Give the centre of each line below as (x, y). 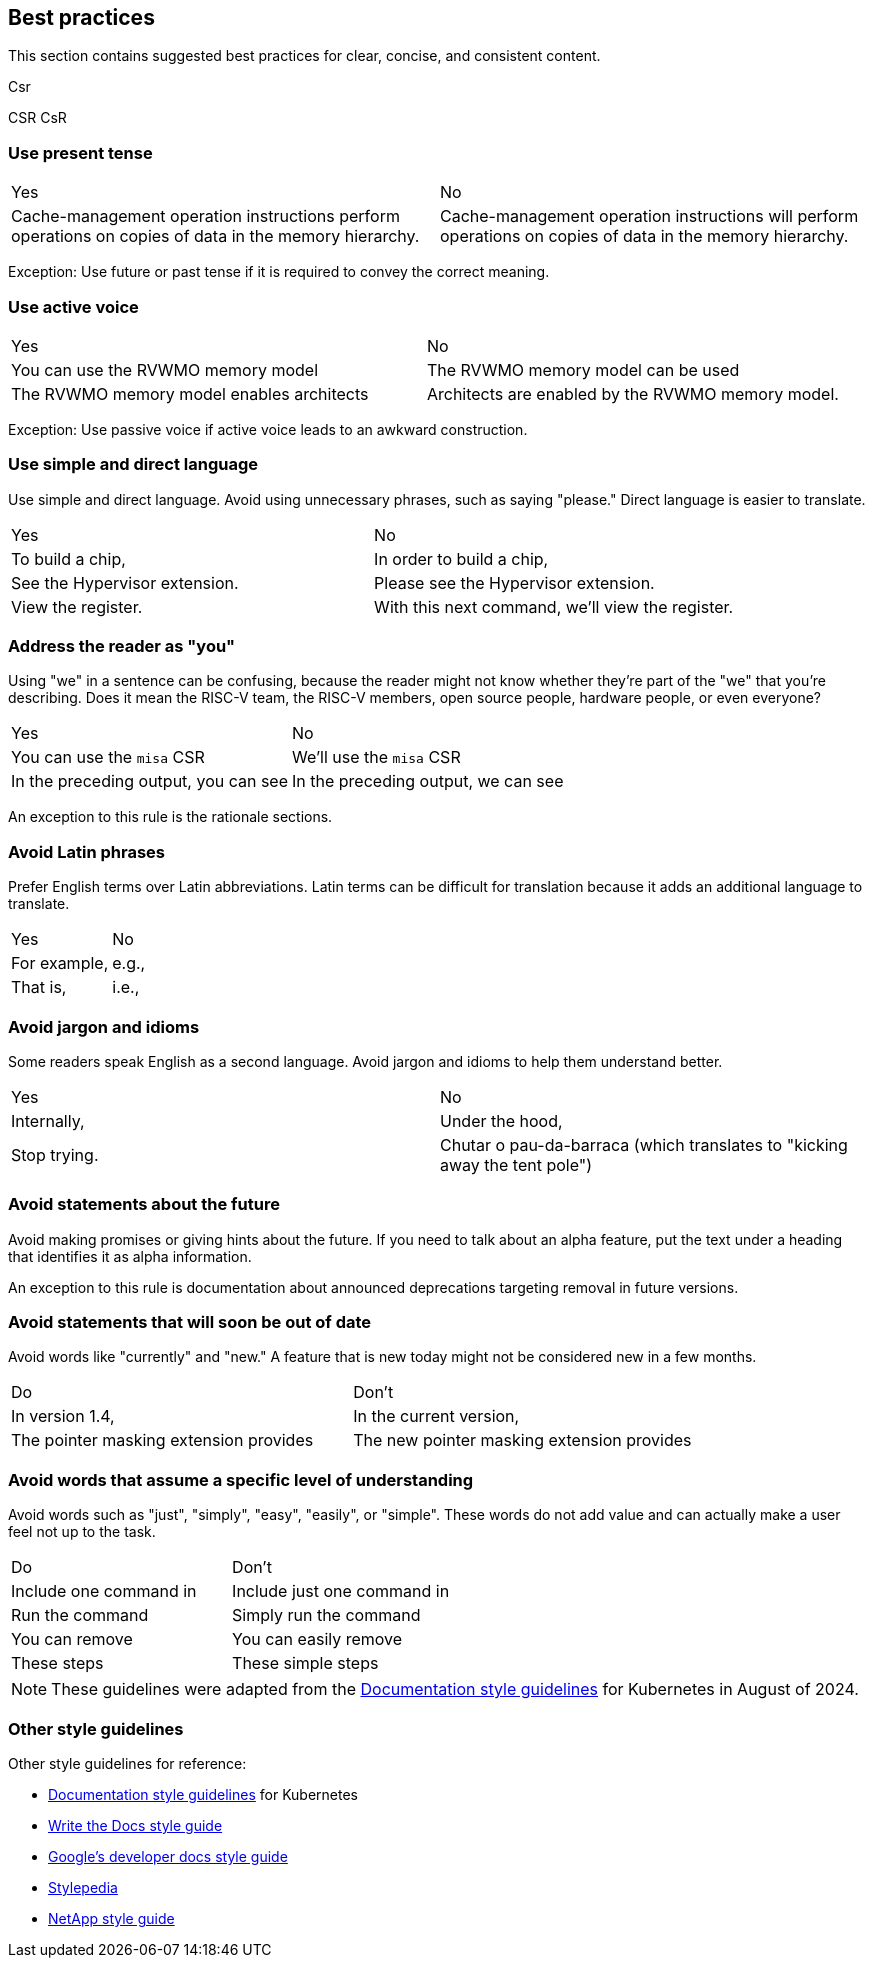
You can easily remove (317, 1639)
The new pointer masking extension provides (522, 1440)
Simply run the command (326, 1615)
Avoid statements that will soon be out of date (190, 1322)
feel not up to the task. (82, 1532)
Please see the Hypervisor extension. (514, 582)
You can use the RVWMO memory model (165, 369)
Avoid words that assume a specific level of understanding (241, 1479)
